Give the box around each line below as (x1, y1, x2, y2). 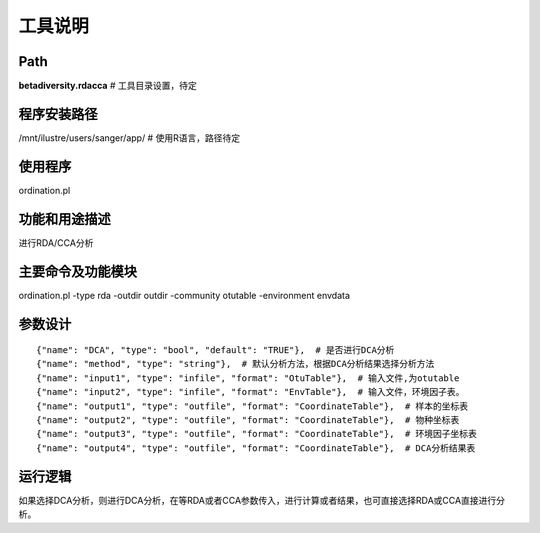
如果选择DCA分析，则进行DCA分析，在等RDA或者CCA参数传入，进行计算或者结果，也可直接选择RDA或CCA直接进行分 (18, 494, 505, 506)
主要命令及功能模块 (18, 263, 137, 280)
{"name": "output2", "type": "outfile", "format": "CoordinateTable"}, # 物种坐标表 (36, 415, 460, 426)
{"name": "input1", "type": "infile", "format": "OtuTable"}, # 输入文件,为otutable (36, 372, 460, 384)
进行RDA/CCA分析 (18, 236, 94, 249)
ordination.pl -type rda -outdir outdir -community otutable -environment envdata (18, 289, 350, 301)
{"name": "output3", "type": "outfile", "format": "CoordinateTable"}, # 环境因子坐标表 (36, 428, 477, 440)
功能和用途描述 (18, 210, 111, 227)
